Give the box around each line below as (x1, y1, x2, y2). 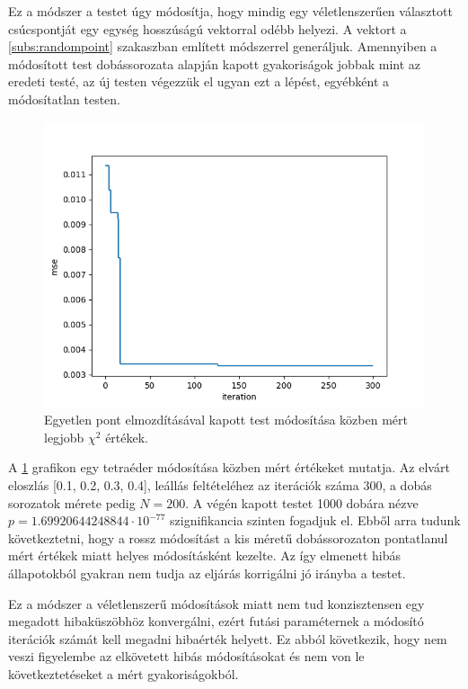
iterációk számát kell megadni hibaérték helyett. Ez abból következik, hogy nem (8, 629, 447, 648)
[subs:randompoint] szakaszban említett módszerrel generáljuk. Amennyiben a (8, 37, 437, 56)
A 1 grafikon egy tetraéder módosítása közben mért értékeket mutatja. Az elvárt (8, 458, 450, 477)
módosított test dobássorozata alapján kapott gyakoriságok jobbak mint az (8, 54, 420, 73)
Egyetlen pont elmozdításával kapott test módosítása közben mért (44, 410, 408, 429)
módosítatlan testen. (8, 89, 120, 108)
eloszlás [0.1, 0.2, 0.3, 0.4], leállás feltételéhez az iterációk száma (8, 475, 359, 494)
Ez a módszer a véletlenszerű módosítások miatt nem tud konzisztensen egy (8, 594, 425, 613)
